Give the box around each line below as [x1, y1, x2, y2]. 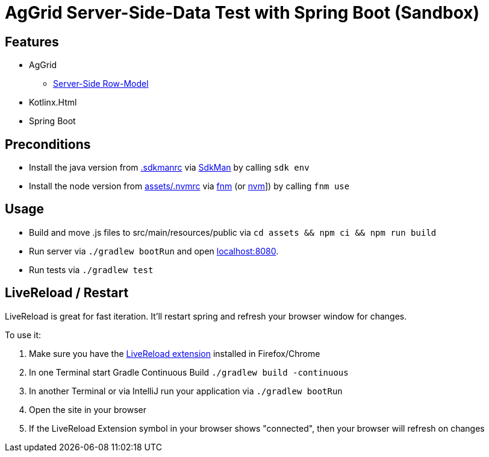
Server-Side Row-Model [53, 78, 149, 89]
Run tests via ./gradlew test [29, 264, 154, 275]
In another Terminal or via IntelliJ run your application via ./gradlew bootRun [29, 385, 343, 396]
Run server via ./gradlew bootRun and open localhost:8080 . [29, 245, 279, 256]
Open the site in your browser [29, 404, 147, 415]
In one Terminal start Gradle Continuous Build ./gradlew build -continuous [29, 367, 349, 377]
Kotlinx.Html [29, 97, 77, 108]
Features [5, 34, 59, 49]
